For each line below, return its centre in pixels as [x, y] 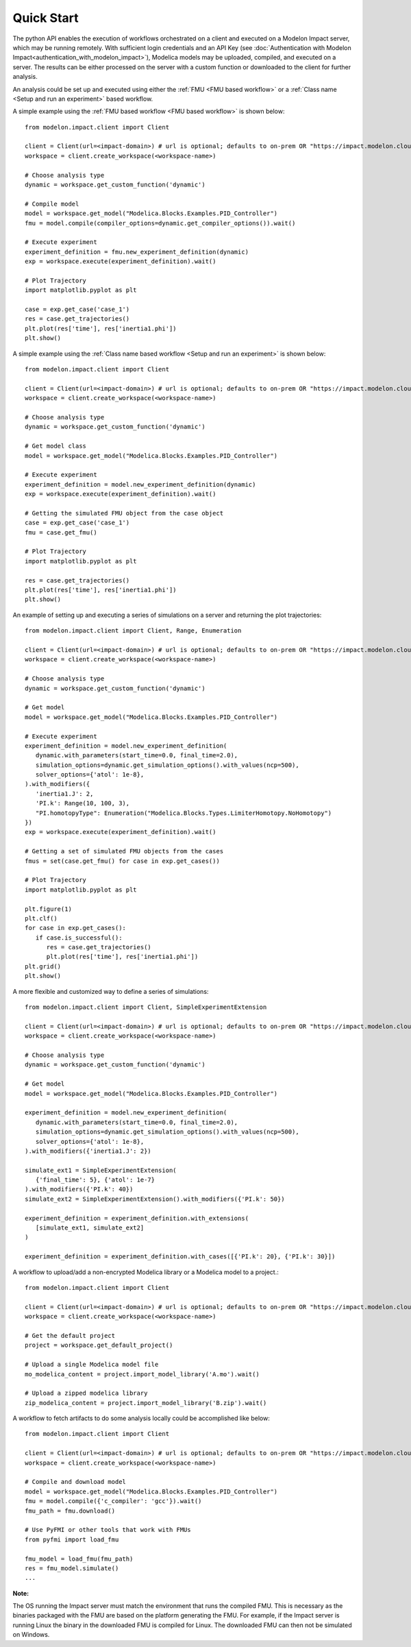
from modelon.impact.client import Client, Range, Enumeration [133, 631]
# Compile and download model [76, 1482]
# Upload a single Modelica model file [92, 1365]
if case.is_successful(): [79, 938]
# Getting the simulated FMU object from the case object [124, 513]
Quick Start [46, 18]
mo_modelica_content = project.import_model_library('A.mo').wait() [142, 1374]
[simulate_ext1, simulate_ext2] [90, 1228]
